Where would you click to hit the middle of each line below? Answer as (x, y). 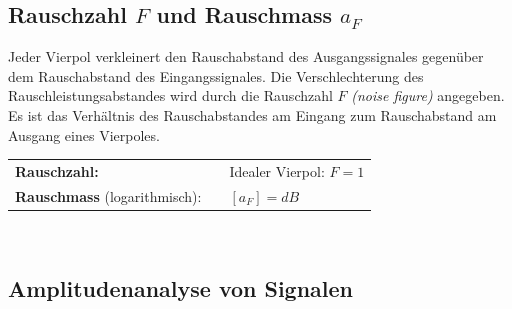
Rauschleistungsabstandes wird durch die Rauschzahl (170, 95)
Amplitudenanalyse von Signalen (181, 287)
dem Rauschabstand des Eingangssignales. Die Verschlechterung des (216, 75)
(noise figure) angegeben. (428, 95)
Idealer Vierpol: (277, 170)
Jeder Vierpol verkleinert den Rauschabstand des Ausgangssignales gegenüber (246, 56)
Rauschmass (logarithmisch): (108, 195)
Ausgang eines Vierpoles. (84, 134)
